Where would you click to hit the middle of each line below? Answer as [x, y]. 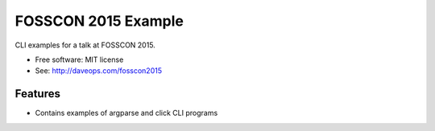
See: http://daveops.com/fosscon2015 [99, 71]
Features [37, 94]
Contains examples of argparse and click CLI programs [126, 113]
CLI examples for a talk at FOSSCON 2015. [85, 45]
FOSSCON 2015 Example [99, 21]
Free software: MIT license [79, 59]
